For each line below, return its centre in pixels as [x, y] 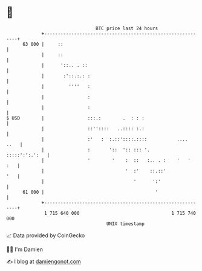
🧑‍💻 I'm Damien [25, 249]
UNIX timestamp [125, 224]
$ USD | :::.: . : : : [76, 118]
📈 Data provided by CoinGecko [46, 235]
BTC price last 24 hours [127, 28]
